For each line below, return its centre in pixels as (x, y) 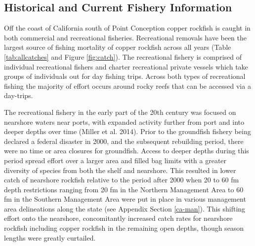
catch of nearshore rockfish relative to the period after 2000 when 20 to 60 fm (122, 180)
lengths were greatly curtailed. (50, 237)
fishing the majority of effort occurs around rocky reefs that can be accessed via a (127, 86)
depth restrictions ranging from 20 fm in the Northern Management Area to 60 (124, 189)
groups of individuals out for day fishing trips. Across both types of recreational (125, 76)
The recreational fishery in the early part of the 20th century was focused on (120, 112)
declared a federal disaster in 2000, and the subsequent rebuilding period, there (124, 141)
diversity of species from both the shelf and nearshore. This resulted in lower (120, 170)
